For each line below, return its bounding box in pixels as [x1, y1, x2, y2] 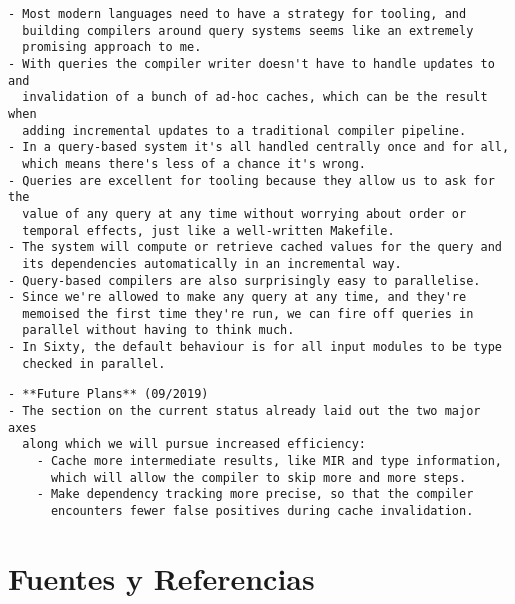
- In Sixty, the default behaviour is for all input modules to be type [8, 340, 502, 355]
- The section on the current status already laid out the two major [8, 404, 481, 419]
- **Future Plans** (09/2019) [8, 387, 209, 402]
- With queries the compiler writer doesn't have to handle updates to [8, 56, 495, 71]
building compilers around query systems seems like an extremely [22, 23, 474, 38]
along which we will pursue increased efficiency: [22, 437, 366, 452]
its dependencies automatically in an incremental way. [22, 256, 402, 271]
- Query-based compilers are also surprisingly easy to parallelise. [8, 273, 481, 288]
